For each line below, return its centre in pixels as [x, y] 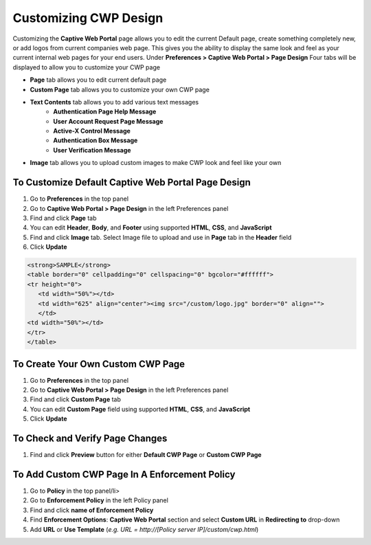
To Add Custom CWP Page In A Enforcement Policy [124, 474]
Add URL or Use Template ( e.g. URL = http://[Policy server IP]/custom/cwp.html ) [144, 529]
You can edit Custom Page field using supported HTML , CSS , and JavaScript [140, 409]
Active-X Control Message [92, 131]
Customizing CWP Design [88, 18]
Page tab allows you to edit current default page [98, 80]
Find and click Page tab [63, 218]
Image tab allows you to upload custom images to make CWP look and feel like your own [156, 163]
